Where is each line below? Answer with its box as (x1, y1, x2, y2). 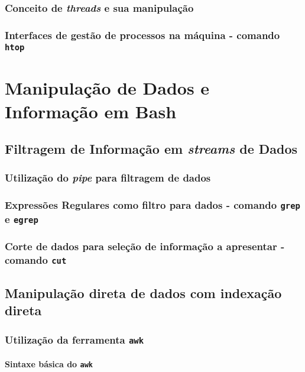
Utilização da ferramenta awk (5, 332, 144, 347)
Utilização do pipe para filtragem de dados (5, 170, 211, 185)
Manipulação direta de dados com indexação (5, 283, 282, 302)
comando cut (5, 253, 67, 267)
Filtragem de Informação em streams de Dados (5, 140, 298, 158)
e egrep (5, 211, 38, 226)
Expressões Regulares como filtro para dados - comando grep (5, 198, 300, 212)
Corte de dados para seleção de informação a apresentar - (5, 239, 285, 254)
